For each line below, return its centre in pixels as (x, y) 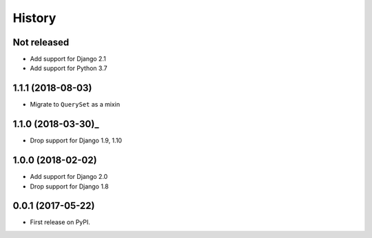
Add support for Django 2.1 (68, 59)
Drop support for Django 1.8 (70, 186)
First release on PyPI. (60, 222)
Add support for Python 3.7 (69, 68)
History (34, 18)
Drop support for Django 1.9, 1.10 (76, 140)
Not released (41, 42)
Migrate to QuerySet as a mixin (75, 105)
